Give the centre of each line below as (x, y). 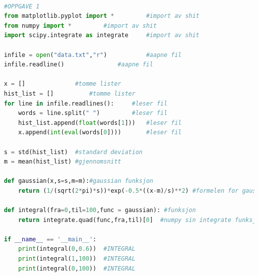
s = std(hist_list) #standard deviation (73, 152)
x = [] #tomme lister (63, 84)
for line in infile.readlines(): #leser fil (86, 103)
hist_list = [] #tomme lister (70, 93)
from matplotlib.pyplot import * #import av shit (102, 16)
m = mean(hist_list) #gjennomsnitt (63, 162)
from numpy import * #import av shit (80, 26)
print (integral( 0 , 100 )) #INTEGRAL (77, 268)
